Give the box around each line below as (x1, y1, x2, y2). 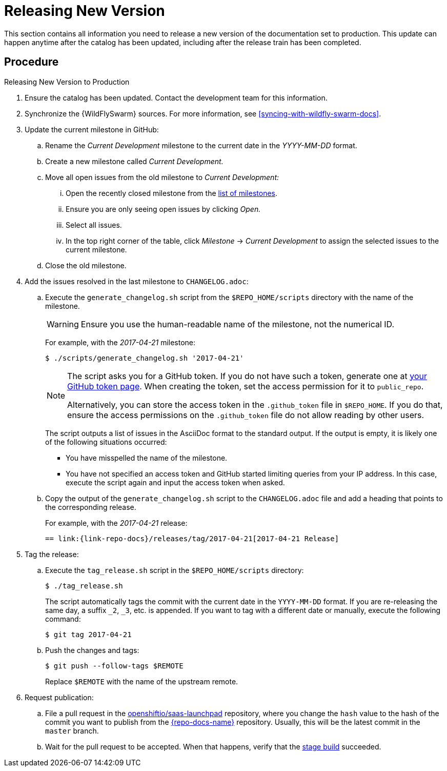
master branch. (45, 726, 99, 735)
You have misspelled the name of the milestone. (66, 453, 228, 462)
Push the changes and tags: (45, 645, 139, 655)
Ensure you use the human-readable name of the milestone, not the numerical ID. (80, 319, 395, 329)
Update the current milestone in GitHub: (25, 125, 159, 134)
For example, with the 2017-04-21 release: (45, 518, 188, 527)
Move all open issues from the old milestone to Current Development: (45, 172, 279, 182)
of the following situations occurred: (45, 437, 167, 446)
